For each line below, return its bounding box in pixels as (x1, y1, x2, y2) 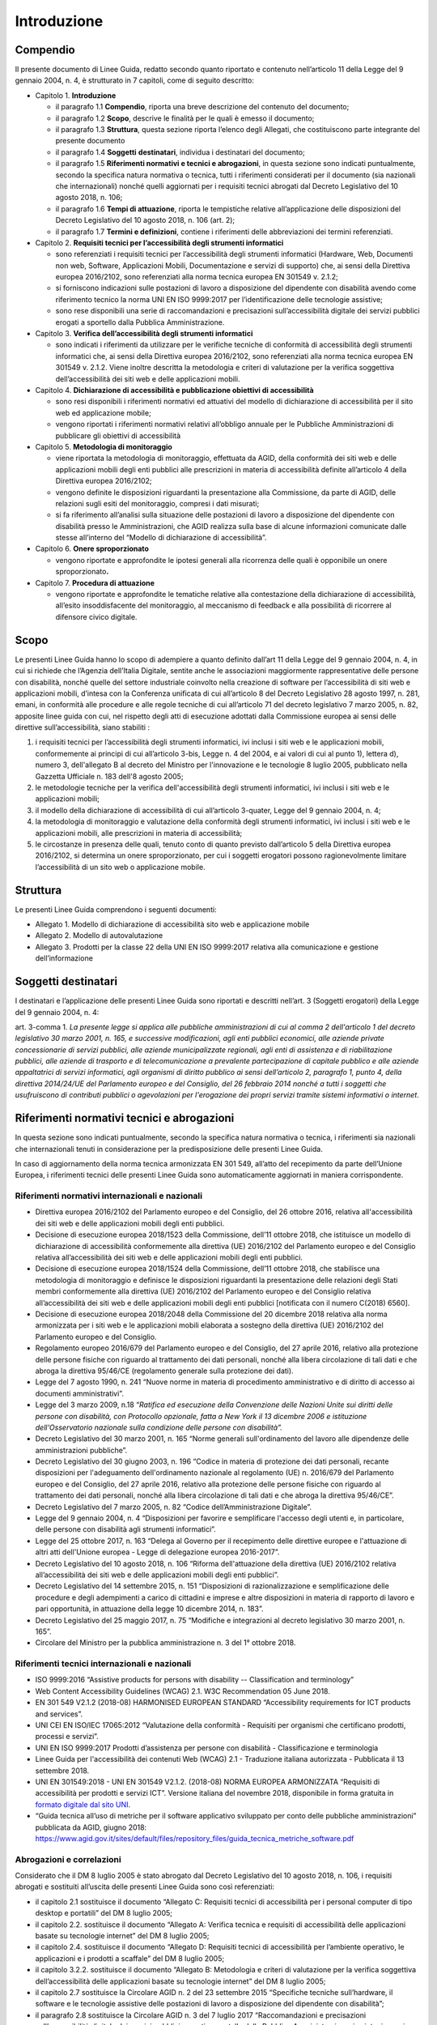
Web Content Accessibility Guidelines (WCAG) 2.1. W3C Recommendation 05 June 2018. (35, 1686, 331, 1696)
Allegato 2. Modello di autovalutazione (35, 931, 163, 940)
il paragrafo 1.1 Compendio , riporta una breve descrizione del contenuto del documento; (55, 102, 350, 112)
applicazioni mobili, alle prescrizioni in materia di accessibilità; (35, 828, 243, 838)
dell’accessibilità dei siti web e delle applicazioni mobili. (55, 373, 240, 384)
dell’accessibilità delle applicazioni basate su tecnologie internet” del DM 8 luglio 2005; (35, 1976, 326, 1986)
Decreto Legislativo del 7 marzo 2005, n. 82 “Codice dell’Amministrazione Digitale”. (35, 1502, 312, 1511)
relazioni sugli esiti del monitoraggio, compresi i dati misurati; (55, 498, 260, 508)
